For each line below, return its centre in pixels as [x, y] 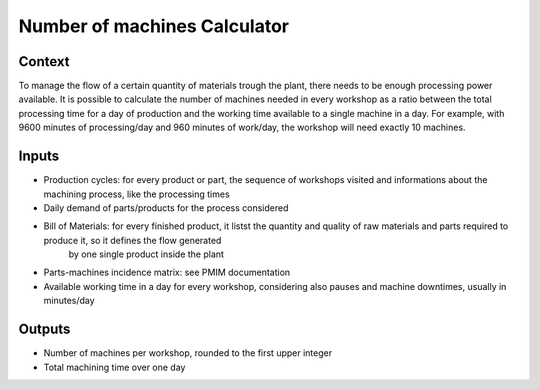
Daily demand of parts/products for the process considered [166, 207]
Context [44, 61]
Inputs [39, 156]
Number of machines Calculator [154, 26]
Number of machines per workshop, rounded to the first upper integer [188, 353]
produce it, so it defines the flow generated [132, 240]
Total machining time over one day [114, 367]
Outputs [44, 329]
